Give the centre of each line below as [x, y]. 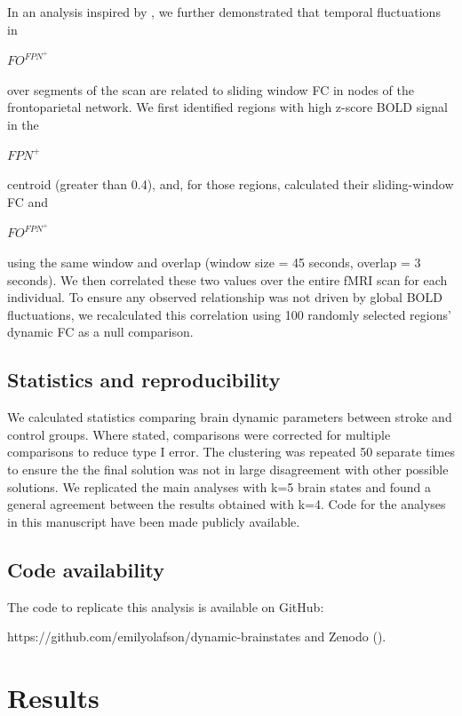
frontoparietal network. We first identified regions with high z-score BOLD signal [227, 107]
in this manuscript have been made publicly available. [154, 521]
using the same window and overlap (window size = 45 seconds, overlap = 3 [214, 263]
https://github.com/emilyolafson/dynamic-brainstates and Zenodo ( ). [197, 636]
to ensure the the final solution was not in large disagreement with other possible [228, 469]
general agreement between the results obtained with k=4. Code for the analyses [227, 504]
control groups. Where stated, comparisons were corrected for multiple [199, 434]
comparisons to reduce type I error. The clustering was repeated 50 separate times [231, 452]
